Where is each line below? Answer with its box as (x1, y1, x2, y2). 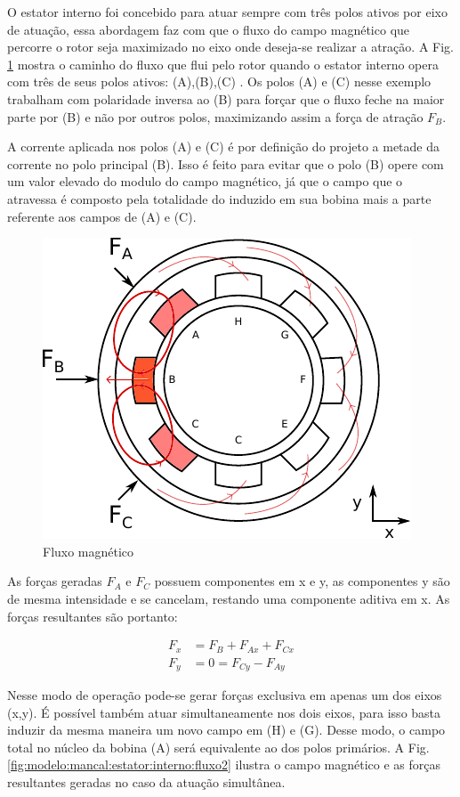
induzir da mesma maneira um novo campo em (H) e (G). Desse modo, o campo (7, 720, 446, 739)
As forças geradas (7, 572, 102, 590)
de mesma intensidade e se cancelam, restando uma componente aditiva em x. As (7, 589, 450, 607)
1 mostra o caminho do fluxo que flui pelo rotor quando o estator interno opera (7, 54, 439, 73)
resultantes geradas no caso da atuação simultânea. (7, 773, 286, 792)
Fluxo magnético (43, 541, 134, 560)
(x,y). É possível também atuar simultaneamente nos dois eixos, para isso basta (7, 703, 441, 721)
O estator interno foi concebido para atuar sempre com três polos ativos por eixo (7, 3, 448, 20)
